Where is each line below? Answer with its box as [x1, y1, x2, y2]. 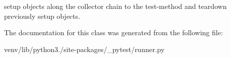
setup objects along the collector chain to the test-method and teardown [4, 1, 227, 11]
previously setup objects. [4, 10, 81, 21]
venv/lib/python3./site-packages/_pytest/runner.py [4, 44, 165, 54]
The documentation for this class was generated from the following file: [4, 27, 223, 38]
